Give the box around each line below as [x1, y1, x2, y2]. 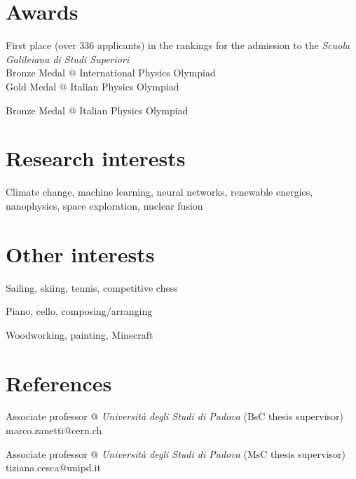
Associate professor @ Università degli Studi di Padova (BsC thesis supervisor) [6, 409, 344, 424]
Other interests [6, 239, 155, 268]
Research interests [6, 144, 186, 173]
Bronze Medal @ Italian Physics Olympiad [6, 102, 189, 117]
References [6, 368, 112, 397]
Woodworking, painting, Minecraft [6, 327, 153, 342]
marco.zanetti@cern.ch [6, 423, 102, 438]
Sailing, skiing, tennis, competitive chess [6, 280, 178, 295]
